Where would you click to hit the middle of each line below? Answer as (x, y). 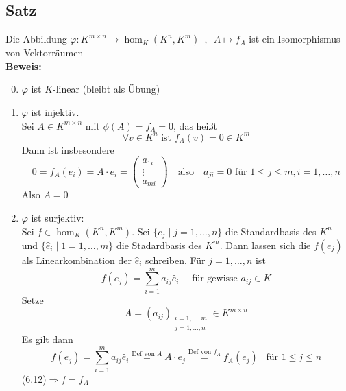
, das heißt (195, 125)
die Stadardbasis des (159, 245)
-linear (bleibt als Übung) (107, 89)
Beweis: (24, 66)
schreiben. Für (175, 260)
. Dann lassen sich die (265, 245)
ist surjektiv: (58, 217)
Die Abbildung (36, 39)
